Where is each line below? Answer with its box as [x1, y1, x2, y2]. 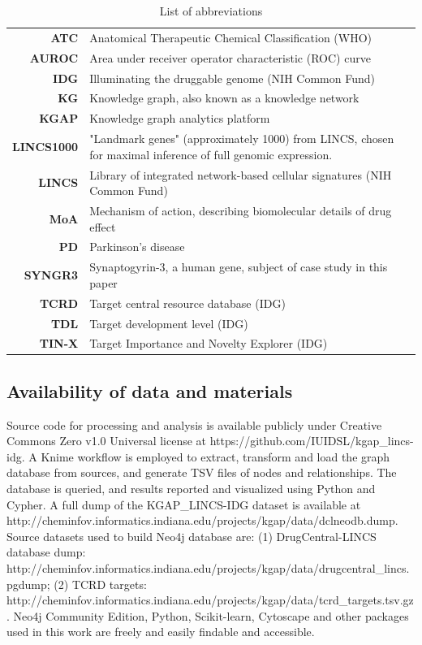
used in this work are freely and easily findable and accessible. [6, 623, 315, 640]
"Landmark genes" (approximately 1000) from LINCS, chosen [89, 130, 394, 147]
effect [89, 218, 116, 235]
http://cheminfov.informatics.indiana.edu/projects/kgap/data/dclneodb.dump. [6, 512, 398, 529]
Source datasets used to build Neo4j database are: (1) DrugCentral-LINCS [6, 527, 377, 544]
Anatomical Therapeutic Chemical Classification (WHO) [89, 28, 372, 45]
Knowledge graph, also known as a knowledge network [89, 89, 360, 106]
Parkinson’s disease [89, 238, 185, 255]
